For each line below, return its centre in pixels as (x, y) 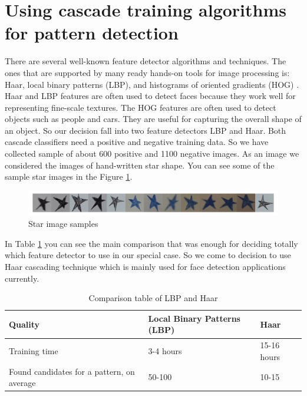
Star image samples (63, 224)
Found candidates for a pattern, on (72, 371)
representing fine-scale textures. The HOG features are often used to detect (141, 107)
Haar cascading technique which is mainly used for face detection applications (145, 267)
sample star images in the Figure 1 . (69, 176)
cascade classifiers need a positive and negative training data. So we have (137, 142)
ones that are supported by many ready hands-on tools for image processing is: (147, 72)
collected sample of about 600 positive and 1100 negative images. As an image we (152, 154)
